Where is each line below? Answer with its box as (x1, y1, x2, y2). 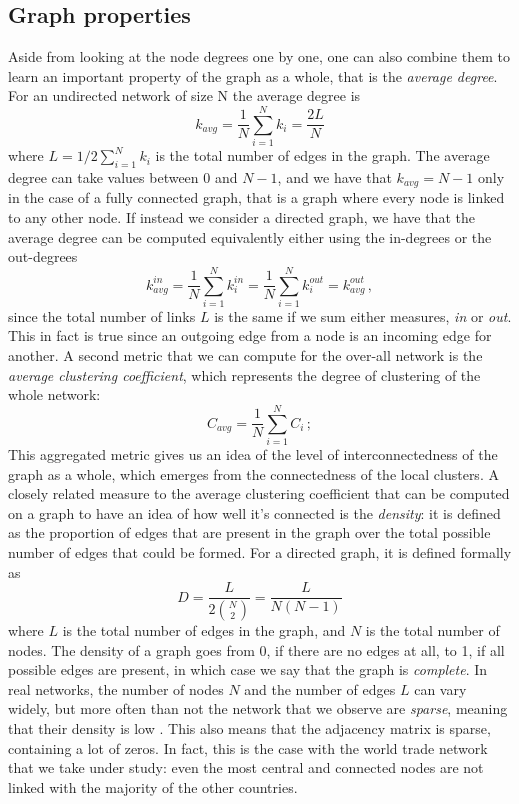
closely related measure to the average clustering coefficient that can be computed (8, 483, 510, 504)
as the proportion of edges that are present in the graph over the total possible (8, 522, 491, 543)
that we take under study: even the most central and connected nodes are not (8, 757, 484, 778)
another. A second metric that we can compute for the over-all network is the (8, 345, 483, 366)
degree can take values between (8, 166, 199, 187)
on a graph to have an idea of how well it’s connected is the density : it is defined (8, 502, 501, 523)
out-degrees (8, 246, 78, 267)
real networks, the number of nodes (8, 678, 224, 699)
